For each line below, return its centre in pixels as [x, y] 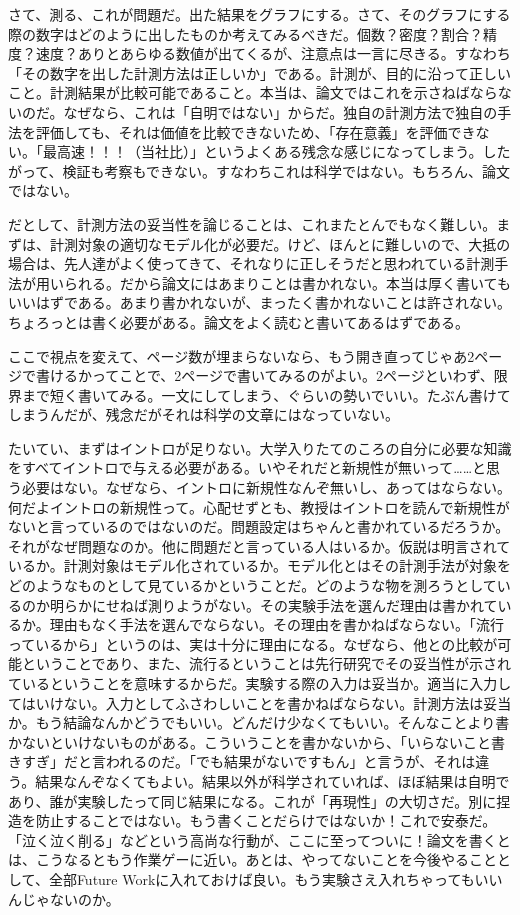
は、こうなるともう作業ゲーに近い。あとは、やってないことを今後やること [252, 859]
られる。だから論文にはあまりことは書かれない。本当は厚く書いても [287, 282]
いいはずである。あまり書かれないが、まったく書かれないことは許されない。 [260, 302]
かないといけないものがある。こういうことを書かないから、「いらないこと [249, 741]
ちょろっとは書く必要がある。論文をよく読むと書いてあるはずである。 [239, 321]
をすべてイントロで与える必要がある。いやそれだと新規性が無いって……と [247, 467]
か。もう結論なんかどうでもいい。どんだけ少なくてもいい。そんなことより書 [259, 722]
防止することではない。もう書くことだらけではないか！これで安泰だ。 [266, 820]
